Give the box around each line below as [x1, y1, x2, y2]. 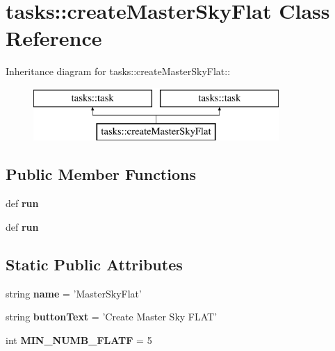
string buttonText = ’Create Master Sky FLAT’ [6, 309, 218, 324]
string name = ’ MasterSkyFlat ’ [6, 286, 142, 300]
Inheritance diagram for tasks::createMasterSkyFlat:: [6, 64, 231, 79]
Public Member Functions [6, 163, 196, 185]
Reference [6, 24, 102, 52]
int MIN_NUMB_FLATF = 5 [6, 332, 152, 347]
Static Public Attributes [6, 253, 183, 275]
